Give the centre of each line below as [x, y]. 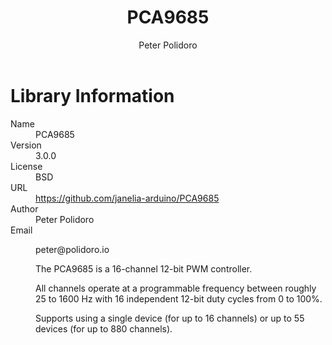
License [26, 166]
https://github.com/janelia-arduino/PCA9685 [127, 198]
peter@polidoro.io [72, 249]
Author [24, 208]
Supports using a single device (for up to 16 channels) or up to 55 [170, 318]
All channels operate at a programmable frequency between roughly [176, 288]
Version [26, 145]
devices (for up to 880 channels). [104, 328]
